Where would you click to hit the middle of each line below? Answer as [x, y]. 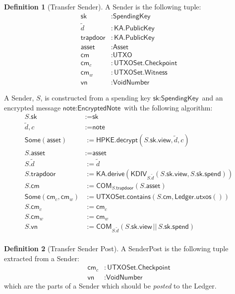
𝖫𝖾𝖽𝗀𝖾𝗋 [184, 197]
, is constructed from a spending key [95, 97]
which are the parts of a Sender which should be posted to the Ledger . [110, 285]
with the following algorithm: [168, 107]
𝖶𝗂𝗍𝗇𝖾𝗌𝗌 [156, 73]
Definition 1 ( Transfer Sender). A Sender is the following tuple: [103, 6]
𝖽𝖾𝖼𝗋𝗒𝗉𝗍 [127, 141]
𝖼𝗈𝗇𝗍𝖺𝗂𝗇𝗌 [139, 197]
